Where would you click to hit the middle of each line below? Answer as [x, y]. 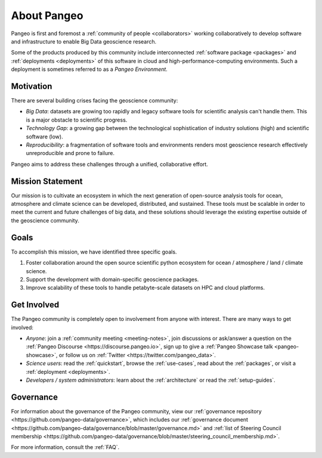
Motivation [32, 86]
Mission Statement [47, 181]
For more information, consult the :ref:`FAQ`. [65, 447]
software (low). [44, 137]
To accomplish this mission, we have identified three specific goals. [94, 252]
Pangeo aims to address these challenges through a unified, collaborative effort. [109, 164]
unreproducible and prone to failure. [70, 153]
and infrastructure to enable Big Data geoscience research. [84, 41]
